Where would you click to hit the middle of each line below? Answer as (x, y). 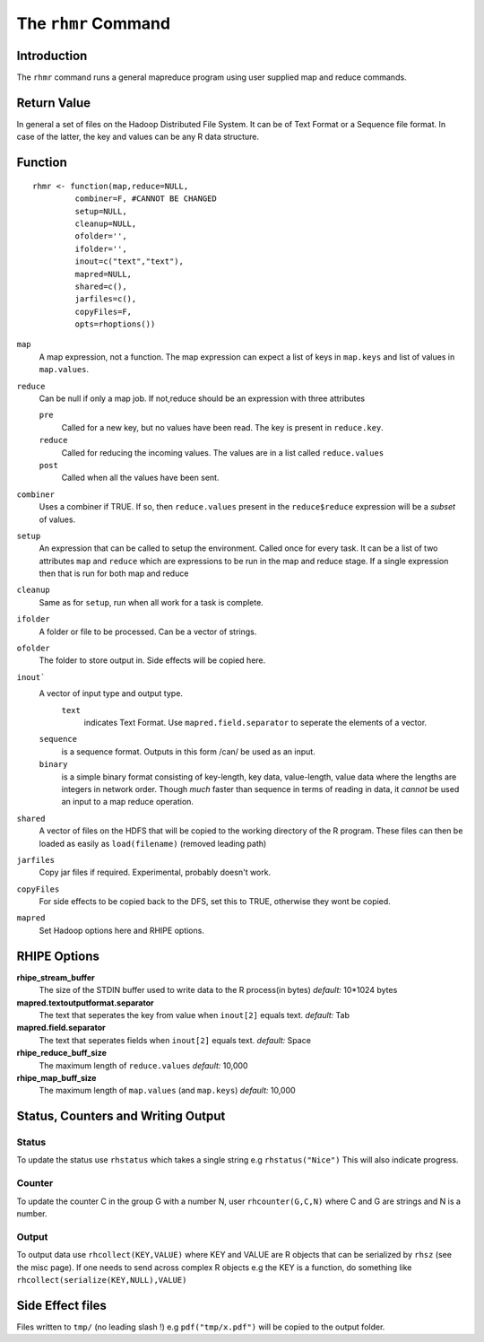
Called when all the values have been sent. (140, 478)
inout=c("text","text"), (129, 261)
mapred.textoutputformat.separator (85, 1002)
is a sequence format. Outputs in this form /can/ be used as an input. (188, 751)
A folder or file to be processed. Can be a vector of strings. (148, 632)
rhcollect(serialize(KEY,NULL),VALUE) (102, 1280)
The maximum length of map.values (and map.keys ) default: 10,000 (167, 1091)
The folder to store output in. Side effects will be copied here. (152, 660)
